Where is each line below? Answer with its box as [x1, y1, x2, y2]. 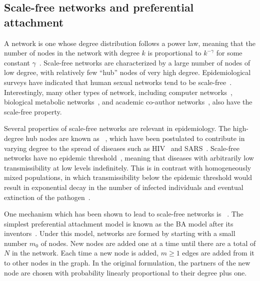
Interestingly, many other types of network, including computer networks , [4, 86, 233, 97]
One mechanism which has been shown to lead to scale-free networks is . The [4, 208, 243, 219]
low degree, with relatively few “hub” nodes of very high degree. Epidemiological [4, 67, 251, 77]
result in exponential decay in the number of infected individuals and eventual [4, 181, 243, 192]
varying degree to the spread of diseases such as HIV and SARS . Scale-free [4, 142, 239, 153]
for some [216, 47, 242, 58]
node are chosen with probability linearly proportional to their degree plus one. [4, 267, 247, 277]
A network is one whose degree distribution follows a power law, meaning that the [4, 37, 255, 48]
